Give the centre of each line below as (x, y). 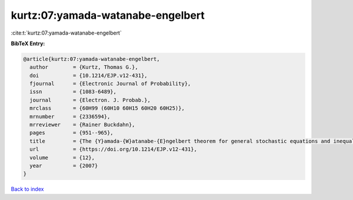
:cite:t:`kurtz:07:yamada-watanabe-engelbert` (66, 33)
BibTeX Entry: (28, 43)
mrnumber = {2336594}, (70, 116)
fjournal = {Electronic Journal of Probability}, (110, 84)
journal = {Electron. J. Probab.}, (90, 100)
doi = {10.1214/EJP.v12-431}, (89, 75)
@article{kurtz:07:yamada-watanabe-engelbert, (91, 59)
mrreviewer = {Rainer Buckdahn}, (82, 125)
